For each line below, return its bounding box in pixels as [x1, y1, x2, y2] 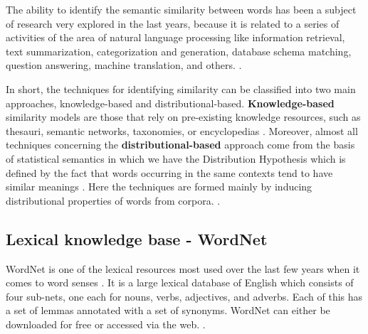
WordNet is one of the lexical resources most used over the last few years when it [6, 261, 360, 276]
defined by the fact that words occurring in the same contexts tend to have [6, 165, 333, 180]
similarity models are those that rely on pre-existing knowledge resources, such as [6, 109, 361, 124]
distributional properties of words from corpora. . [6, 193, 221, 208]
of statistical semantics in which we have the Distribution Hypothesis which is [6, 151, 346, 166]
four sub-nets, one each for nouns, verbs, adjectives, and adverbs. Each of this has [6, 289, 363, 303]
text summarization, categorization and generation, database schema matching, [6, 43, 352, 58]
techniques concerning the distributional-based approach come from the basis [6, 137, 355, 152]
